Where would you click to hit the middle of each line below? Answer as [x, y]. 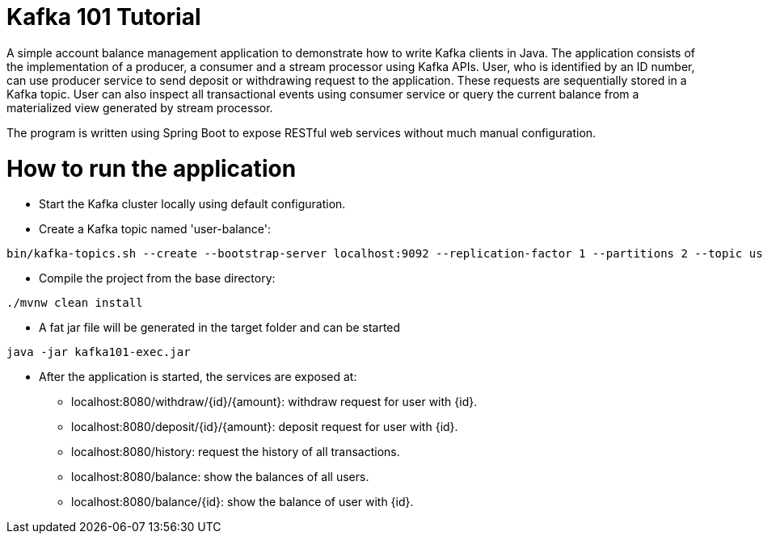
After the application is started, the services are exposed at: [198, 377]
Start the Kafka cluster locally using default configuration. [192, 204]
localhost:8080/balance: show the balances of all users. [220, 477]
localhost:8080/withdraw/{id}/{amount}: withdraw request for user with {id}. [274, 402]
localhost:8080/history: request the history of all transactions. [236, 452]
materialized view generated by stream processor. [140, 107]
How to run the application [152, 168]
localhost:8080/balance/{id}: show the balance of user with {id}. [242, 502]
